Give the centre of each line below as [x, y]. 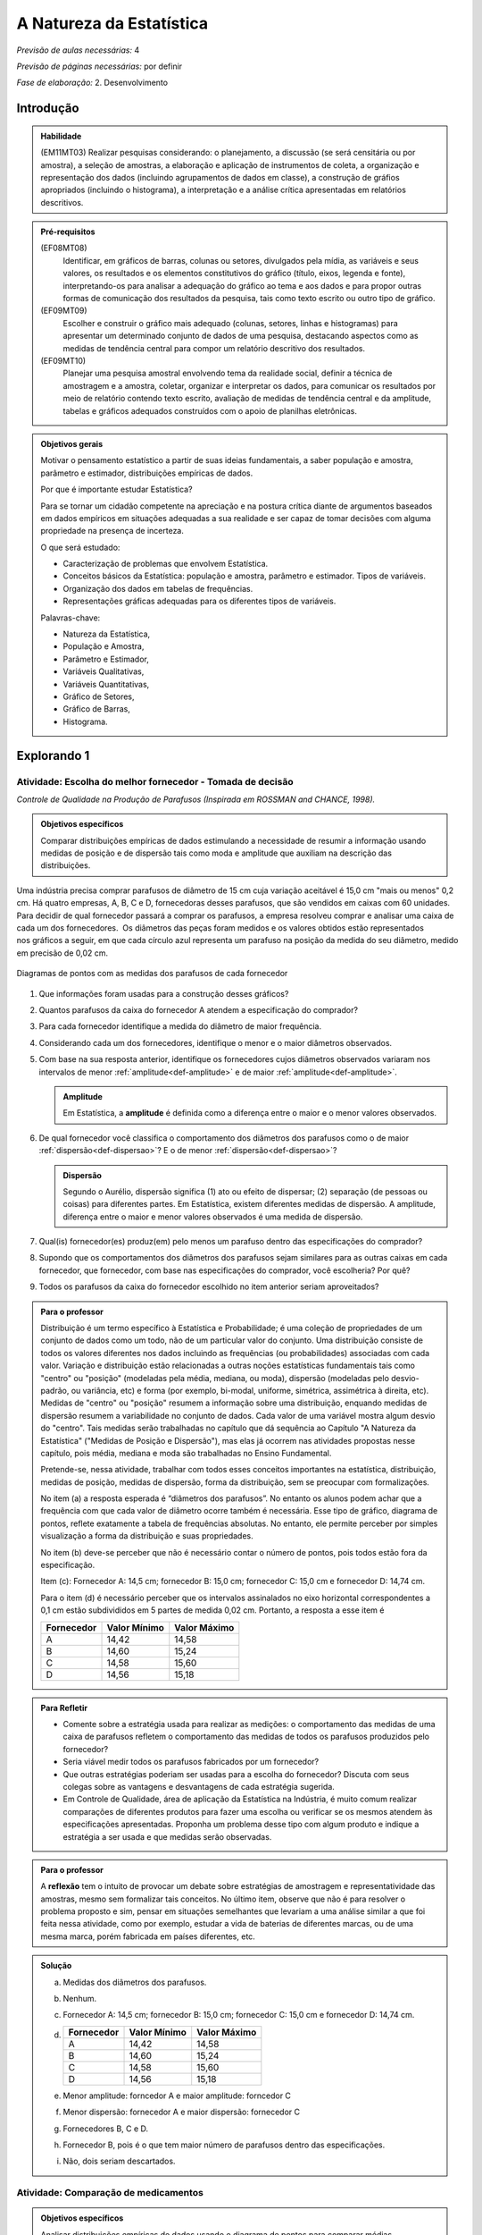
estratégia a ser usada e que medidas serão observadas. [167, 1836]
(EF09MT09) [64, 311]
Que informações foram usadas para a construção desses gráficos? [164, 993]
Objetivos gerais [72, 443]
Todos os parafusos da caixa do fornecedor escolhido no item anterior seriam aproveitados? [209, 1286]
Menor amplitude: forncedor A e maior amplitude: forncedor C [177, 2096]
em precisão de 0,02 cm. [62, 953]
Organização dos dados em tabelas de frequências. [158, 588]
